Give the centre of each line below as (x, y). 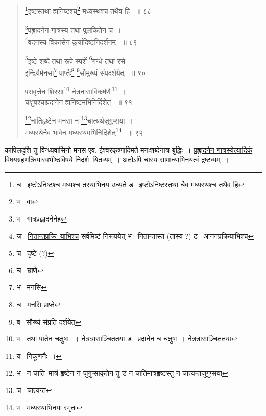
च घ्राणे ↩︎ (30, 270)
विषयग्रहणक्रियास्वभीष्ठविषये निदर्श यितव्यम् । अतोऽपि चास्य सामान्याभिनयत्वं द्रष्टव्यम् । (117, 160)
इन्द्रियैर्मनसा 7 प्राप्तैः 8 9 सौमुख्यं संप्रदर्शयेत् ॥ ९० (85, 72)
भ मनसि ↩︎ (32, 287)
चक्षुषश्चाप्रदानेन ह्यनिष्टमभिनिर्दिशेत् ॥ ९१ (79, 101)
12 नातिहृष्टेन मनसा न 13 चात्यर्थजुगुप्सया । (79, 120)
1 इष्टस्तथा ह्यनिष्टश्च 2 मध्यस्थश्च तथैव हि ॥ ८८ (88, 10)
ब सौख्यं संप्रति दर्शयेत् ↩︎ (49, 321)
